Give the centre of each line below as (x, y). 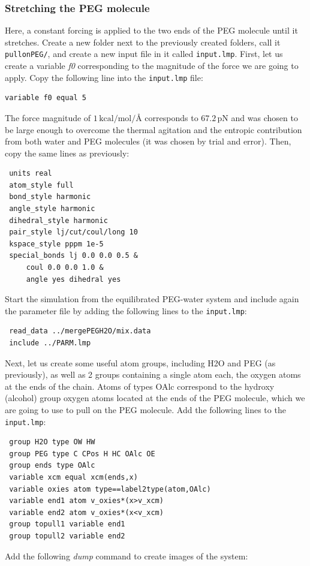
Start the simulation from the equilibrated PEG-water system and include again (152, 299)
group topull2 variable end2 (67, 536)
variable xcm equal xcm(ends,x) (73, 478)
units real (31, 174)
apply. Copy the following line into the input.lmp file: (104, 77)
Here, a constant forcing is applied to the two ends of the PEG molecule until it (151, 30)
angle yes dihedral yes (73, 279)
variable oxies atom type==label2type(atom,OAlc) (110, 489)
